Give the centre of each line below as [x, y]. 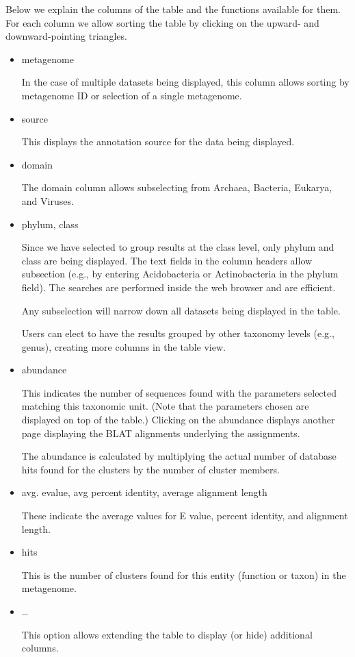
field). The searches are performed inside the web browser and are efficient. [179, 287]
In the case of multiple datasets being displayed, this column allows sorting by [185, 82]
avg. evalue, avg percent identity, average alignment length [144, 492]
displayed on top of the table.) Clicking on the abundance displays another [178, 420]
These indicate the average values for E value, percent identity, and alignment [185, 516]
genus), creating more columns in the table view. [123, 346]
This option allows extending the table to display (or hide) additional [167, 634]
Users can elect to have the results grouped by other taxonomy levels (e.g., [178, 333]
